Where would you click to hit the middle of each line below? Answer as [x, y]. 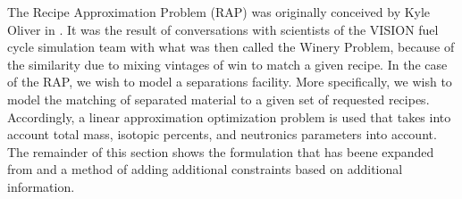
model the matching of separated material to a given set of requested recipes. [218, 99]
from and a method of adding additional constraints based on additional [205, 169]
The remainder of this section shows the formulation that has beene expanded [221, 151]
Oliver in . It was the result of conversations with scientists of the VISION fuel [223, 29]
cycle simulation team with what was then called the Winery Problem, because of [231, 47]
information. [41, 186]
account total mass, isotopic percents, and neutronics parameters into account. [222, 134]
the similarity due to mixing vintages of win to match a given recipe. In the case [227, 64]
